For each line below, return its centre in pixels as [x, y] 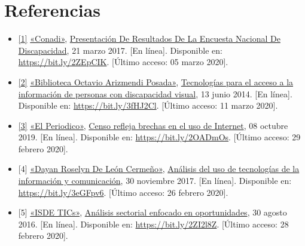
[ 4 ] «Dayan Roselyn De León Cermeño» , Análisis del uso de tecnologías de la [159, 169]
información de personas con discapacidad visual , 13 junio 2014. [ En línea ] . [155, 93]
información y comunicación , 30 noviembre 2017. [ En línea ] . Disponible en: [155, 181]
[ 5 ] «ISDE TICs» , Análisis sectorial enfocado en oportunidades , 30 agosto [152, 212]
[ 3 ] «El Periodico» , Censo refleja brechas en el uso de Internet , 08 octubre [153, 125]
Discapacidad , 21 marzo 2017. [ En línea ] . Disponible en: [120, 50]
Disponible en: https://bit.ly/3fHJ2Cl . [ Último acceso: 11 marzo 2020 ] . [148, 105]
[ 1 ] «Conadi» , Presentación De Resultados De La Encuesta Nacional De [149, 39]
